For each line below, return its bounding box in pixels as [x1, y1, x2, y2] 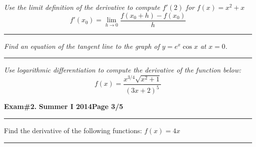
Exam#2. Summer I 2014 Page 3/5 [4, 101, 124, 111]
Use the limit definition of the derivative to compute [4, 2, 160, 12]
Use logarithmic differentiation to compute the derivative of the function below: [4, 65, 241, 75]
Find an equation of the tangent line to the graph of [4, 40, 160, 51]
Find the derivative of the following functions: [4, 125, 142, 135]
